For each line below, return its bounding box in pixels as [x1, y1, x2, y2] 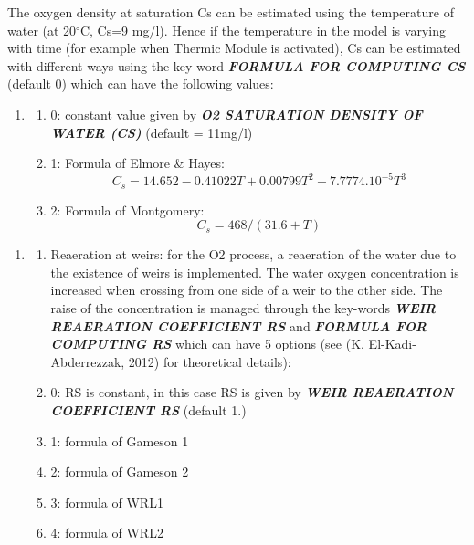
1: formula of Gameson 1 [50, 431, 189, 450]
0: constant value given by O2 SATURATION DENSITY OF [50, 104, 423, 123]
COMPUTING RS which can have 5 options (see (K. [50, 334, 364, 353]
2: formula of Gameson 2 [50, 462, 189, 481]
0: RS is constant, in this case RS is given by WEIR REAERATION [50, 383, 454, 402]
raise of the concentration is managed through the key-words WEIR [50, 299, 437, 318]
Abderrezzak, [50, 351, 125, 371]
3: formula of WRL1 [50, 492, 163, 511]
